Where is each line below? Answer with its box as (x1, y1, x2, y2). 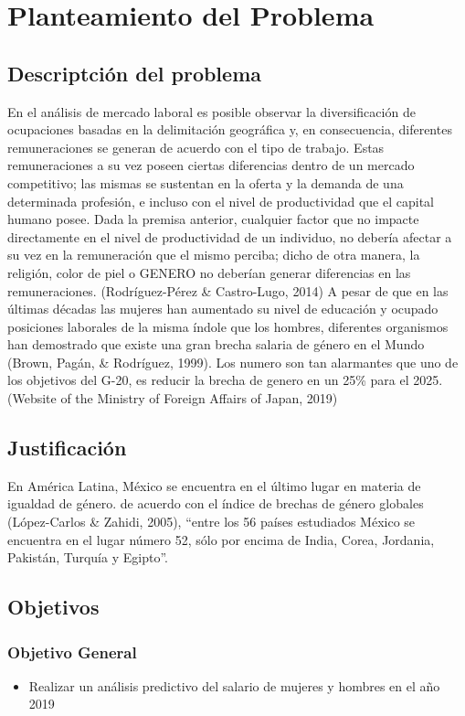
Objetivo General (7, 640, 137, 663)
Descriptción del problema (7, 59, 261, 87)
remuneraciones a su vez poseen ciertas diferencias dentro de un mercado (7, 155, 415, 175)
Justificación (7, 433, 127, 462)
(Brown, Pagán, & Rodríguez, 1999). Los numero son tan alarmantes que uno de (7, 352, 459, 371)
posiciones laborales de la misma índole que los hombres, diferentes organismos (7, 316, 449, 336)
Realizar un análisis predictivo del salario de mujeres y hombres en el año (28, 676, 440, 695)
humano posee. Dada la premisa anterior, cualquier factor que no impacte (7, 209, 419, 229)
